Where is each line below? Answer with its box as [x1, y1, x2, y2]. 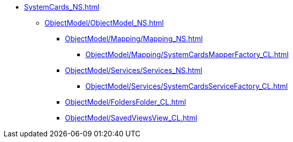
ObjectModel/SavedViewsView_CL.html [65, 113, 197, 122]
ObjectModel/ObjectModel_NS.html [44, 18, 164, 27]
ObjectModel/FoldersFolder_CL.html [65, 98, 186, 106]
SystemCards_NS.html [24, 3, 100, 11]
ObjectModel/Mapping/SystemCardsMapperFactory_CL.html [85, 50, 289, 59]
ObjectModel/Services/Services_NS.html [65, 66, 202, 75]
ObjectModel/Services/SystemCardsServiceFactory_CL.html [85, 82, 288, 90]
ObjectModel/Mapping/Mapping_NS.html [65, 34, 203, 43]
